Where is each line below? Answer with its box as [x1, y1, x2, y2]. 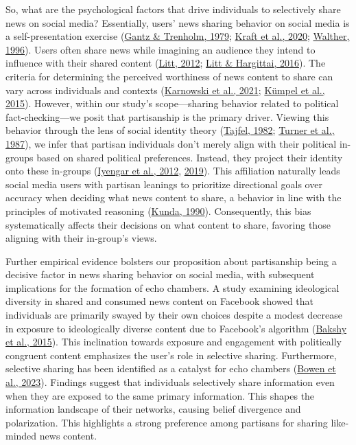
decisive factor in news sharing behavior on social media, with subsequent [5, 267, 315, 282]
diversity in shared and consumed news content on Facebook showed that [5, 294, 314, 308]
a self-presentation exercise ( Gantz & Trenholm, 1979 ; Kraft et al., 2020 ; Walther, [5, 29, 350, 43]
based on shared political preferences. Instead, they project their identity [36, 150, 343, 164]
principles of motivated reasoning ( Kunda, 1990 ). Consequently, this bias [5, 203, 311, 218]
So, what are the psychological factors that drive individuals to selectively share [5, 2, 341, 16]
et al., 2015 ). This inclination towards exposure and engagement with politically [5, 334, 342, 349]
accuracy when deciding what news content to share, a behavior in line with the [5, 190, 342, 205]
